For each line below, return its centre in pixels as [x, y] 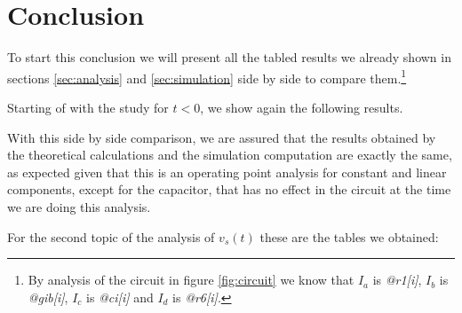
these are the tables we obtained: [349, 236]
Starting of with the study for [88, 107]
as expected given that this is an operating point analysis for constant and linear [227, 172]
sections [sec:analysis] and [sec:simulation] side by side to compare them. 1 [207, 76]
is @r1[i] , [397, 280]
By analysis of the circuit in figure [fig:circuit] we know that [191, 280]
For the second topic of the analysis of [111, 236]
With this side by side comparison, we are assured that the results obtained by [222, 137]
